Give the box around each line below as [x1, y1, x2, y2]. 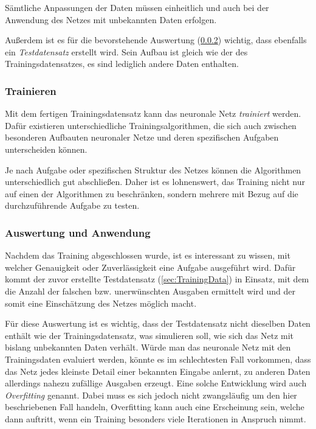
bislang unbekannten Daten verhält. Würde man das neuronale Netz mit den [5, 341, 291, 354]
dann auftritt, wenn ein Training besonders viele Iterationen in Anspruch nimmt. [5, 412, 306, 425]
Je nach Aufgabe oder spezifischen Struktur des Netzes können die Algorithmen [5, 163, 301, 176]
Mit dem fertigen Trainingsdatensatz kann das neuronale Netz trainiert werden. [5, 107, 301, 120]
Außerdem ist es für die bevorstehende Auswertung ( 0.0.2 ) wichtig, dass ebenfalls [5, 33, 307, 46]
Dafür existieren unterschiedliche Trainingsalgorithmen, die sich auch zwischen [5, 119, 297, 131]
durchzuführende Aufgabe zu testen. [5, 199, 140, 212]
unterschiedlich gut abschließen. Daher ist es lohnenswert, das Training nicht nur [5, 175, 305, 188]
